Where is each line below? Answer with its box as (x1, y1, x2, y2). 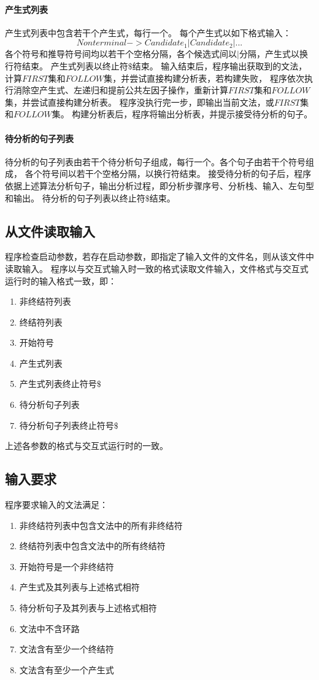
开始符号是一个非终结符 (19, 560, 114, 573)
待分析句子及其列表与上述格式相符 (19, 601, 157, 614)
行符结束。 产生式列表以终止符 (5, 59, 128, 72)
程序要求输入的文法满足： (5, 498, 108, 511)
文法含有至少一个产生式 (19, 663, 114, 676)
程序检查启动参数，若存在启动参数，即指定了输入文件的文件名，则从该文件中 (5, 250, 314, 263)
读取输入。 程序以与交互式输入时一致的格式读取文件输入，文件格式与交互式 (5, 262, 309, 275)
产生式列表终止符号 (19, 377, 97, 390)
